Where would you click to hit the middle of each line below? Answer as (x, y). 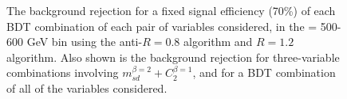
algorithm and (218, 42)
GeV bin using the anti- (85, 42)
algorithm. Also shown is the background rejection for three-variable (173, 57)
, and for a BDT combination (264, 72)
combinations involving (63, 72)
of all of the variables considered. (87, 88)
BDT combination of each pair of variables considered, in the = (162, 26)
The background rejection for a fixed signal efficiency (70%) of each (171, 10)
